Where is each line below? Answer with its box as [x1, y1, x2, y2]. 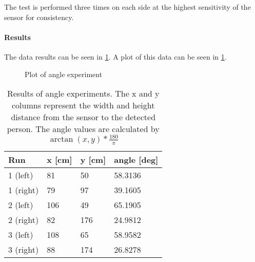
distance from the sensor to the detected [11, 111, 156, 123]
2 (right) [8, 213, 39, 226]
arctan [50, 135, 73, 144]
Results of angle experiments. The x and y [7, 87, 160, 100]
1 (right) [8, 183, 39, 196]
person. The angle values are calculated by [7, 123, 160, 135]
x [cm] [47, 153, 72, 165]
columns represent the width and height [11, 99, 155, 111]
